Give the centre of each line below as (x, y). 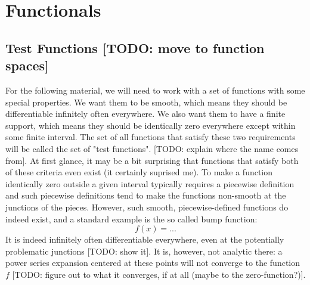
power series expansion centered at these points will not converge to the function (153, 263)
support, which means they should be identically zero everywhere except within (151, 125)
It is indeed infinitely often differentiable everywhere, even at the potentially (145, 239)
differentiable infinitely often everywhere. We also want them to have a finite (145, 114)
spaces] (27, 65)
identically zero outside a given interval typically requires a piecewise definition (150, 183)
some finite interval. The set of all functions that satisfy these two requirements (151, 137)
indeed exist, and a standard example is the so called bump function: (131, 219)
